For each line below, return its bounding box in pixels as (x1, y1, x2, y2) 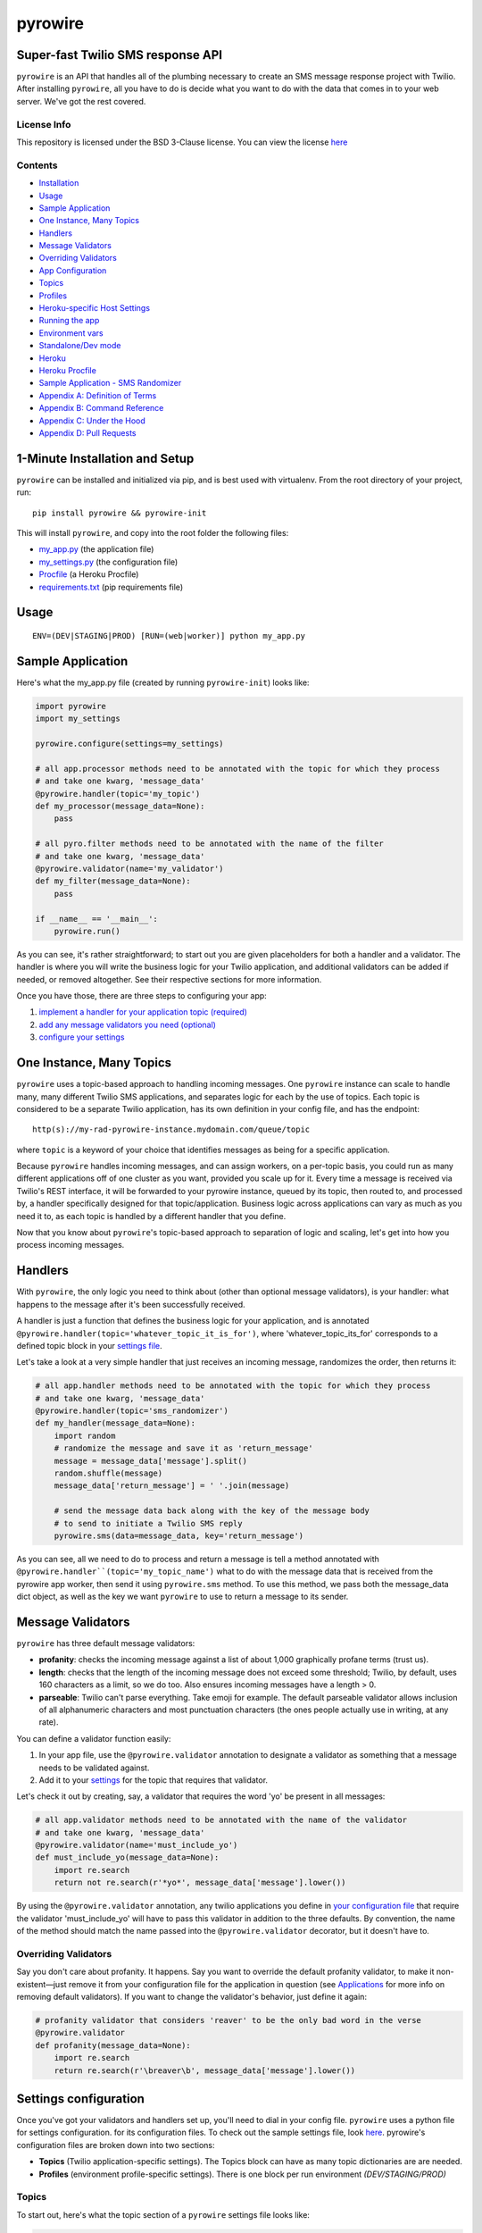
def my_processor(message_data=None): (35, 801, 205, 811)
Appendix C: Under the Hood (38, 415, 146, 426)
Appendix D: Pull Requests (38, 427, 137, 438)
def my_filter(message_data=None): (35, 876, 191, 886)
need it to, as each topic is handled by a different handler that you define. (16, 1210, 287, 1221)
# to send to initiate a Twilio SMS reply (54, 1518, 243, 1528)
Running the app (38, 315, 100, 326)
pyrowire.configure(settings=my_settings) (35, 739, 224, 749)
